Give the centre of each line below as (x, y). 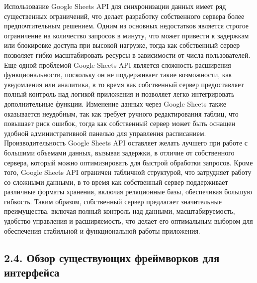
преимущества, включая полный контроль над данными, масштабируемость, (120, 211)
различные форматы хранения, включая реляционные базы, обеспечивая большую (128, 192)
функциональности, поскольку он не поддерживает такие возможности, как (118, 74)
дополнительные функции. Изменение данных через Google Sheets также (115, 103)
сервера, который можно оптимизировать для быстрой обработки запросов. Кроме (128, 162)
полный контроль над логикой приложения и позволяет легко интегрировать (119, 94)
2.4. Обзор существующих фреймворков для (112, 257)
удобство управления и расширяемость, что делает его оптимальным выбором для (128, 221)
